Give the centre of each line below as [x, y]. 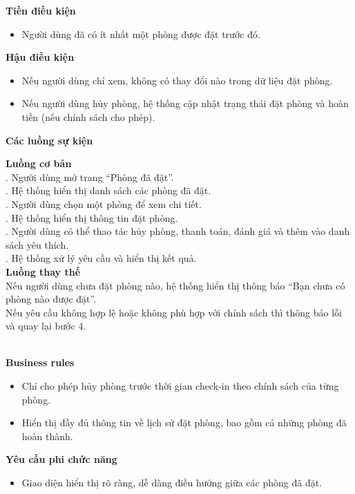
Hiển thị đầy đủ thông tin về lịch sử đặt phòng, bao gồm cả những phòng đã [184, 422]
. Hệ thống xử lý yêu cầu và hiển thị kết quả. [101, 258]
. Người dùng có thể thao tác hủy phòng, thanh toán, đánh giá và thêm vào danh [178, 231]
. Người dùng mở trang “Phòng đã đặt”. [90, 177]
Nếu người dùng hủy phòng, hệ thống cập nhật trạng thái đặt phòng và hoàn [185, 103]
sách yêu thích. [37, 244]
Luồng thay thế [43, 271]
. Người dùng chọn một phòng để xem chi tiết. [104, 203]
